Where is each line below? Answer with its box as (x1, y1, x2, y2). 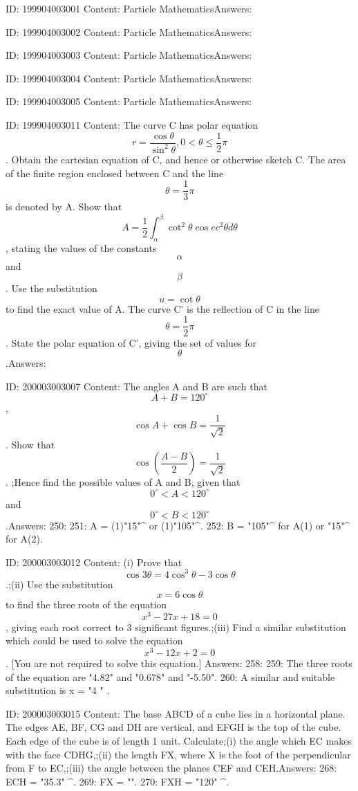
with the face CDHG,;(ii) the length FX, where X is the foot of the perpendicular (6, 747, 351, 761)
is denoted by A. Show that (6, 199, 122, 214)
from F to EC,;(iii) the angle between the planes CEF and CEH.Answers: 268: (6, 761, 337, 775)
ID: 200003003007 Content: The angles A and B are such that (6, 379, 267, 393)
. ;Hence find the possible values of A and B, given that (6, 475, 241, 489)
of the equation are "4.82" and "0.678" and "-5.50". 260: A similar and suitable (6, 669, 335, 684)
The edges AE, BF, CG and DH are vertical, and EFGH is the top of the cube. (6, 720, 341, 734)
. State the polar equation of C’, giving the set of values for (6, 335, 257, 349)
